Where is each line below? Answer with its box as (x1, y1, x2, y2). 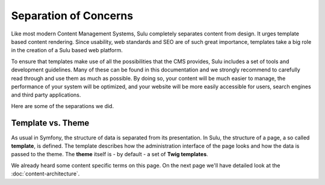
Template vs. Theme (11, 118, 90, 129)
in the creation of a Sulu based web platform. (11, 47, 123, 54)
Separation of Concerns (11, 9, 134, 22)
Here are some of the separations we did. (11, 102, 114, 109)
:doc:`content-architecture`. (11, 170, 80, 177)
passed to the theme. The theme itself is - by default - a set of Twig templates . (11, 151, 209, 158)
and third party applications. (11, 91, 81, 99)
